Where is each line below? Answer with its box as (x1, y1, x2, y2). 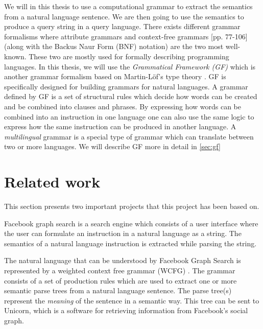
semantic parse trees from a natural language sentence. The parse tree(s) (4, 285, 232, 296)
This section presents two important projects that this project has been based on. (4, 201, 259, 212)
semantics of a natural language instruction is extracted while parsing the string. (4, 238, 257, 248)
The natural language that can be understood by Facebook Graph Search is (4, 255, 241, 266)
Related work (4, 171, 101, 192)
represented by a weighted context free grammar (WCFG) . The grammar (4, 265, 235, 275)
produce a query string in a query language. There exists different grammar (4, 21, 241, 32)
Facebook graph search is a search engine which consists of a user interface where (4, 218, 258, 228)
